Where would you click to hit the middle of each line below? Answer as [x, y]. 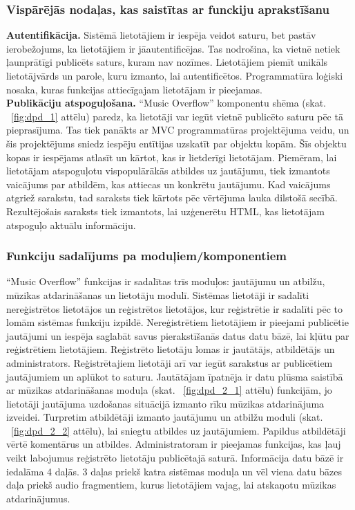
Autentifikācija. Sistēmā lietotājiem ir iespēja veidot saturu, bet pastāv [161, 35]
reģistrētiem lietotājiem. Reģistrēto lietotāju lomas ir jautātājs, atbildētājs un [171, 349]
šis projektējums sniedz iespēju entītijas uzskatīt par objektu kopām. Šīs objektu [176, 143]
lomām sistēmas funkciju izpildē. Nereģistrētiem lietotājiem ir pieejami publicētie [177, 322]
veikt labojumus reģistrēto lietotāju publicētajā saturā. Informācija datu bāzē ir [175, 458]
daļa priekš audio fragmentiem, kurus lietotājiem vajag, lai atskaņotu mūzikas [171, 485]
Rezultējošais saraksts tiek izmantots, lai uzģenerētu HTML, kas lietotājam [166, 211]
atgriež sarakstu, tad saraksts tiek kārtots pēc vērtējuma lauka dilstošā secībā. [172, 198]
